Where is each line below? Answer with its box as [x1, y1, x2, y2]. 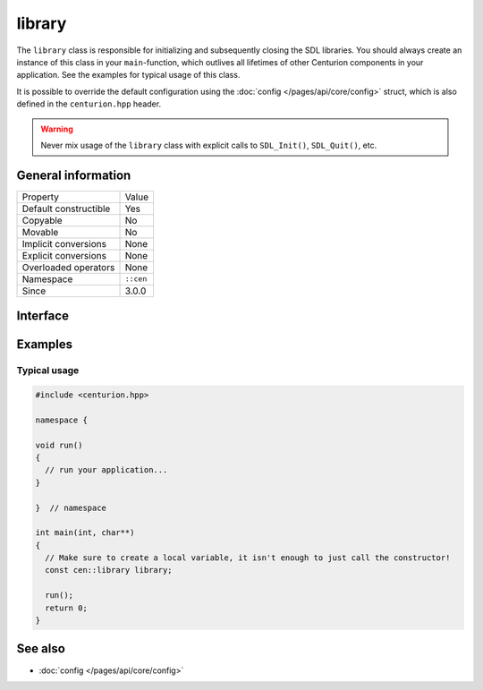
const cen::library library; [45, 565, 174, 575]
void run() [35, 439, 83, 450]
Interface [16, 309, 69, 324]
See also [16, 641, 66, 657]
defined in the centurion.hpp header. [16, 98, 161, 109]
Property [21, 191, 60, 203]
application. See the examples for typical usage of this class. [16, 70, 241, 81]
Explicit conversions [21, 249, 107, 261]
